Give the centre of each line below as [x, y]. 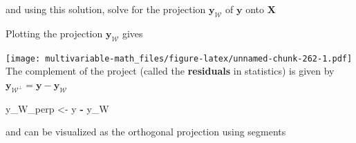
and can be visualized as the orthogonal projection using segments [146, 132]
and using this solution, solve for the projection [106, 9]
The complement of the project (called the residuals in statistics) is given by [170, 71]
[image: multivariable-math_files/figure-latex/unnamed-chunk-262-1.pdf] [179, 58]
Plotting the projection [54, 33]
